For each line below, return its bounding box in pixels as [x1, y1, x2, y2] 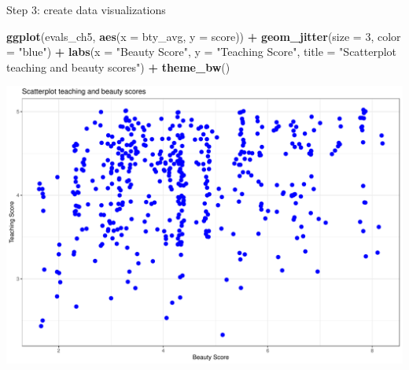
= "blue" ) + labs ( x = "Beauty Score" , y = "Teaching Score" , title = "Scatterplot [6, 43, 397, 60]
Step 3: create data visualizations [6, 2, 166, 17]
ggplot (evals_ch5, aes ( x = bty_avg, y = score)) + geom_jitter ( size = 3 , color [6, 28, 401, 44]
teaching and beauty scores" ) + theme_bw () [6, 58, 230, 75]
